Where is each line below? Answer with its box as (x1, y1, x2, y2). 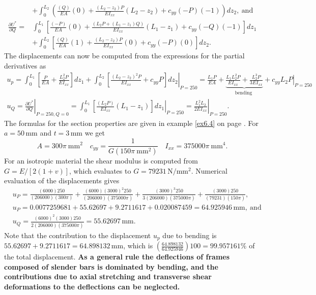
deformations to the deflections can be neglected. (4, 281, 180, 291)
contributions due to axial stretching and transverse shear (4, 271, 212, 282)
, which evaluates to (69, 165, 131, 176)
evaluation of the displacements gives (4, 175, 120, 186)
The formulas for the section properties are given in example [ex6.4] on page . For (4, 117, 258, 128)
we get (84, 127, 105, 138)
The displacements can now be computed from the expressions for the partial (4, 50, 245, 61)
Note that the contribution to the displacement (4, 230, 151, 240)
